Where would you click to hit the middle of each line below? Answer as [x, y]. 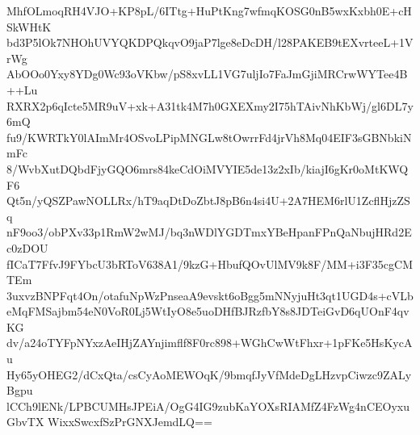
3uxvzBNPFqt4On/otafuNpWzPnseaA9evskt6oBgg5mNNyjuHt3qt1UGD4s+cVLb [210, 295]
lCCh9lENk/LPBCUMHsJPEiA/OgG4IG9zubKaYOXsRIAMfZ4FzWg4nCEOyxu [208, 406]
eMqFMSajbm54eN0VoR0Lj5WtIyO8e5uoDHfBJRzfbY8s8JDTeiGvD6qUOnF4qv [208, 311]
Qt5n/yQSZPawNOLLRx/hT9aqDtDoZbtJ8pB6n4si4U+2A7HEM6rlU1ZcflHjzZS [208, 201]
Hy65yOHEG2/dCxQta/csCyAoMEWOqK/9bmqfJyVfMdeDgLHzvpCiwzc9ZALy [209, 374]
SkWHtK [29, 26]
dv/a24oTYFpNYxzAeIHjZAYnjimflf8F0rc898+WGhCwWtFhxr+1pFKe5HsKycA [210, 343]
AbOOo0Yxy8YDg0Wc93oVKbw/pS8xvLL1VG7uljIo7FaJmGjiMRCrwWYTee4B [207, 74]
